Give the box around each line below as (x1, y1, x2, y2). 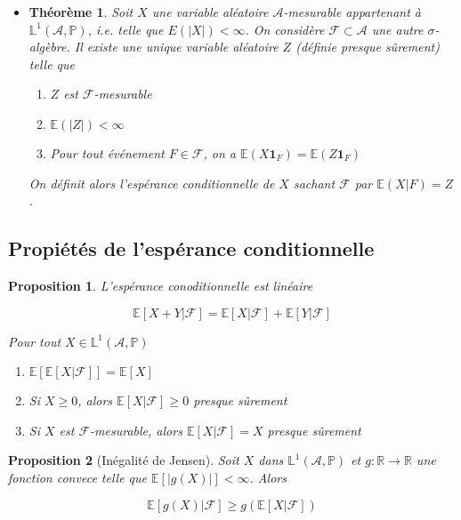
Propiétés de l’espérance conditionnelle (8, 235, 375, 262)
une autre (371, 20, 424, 38)
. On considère (245, 20, 325, 38)
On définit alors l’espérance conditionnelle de (28, 173, 275, 192)
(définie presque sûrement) (295, 37, 440, 56)
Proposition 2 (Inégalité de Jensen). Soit (8, 451, 239, 469)
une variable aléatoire (151, 3, 269, 20)
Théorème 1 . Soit (28, 3, 133, 20)
